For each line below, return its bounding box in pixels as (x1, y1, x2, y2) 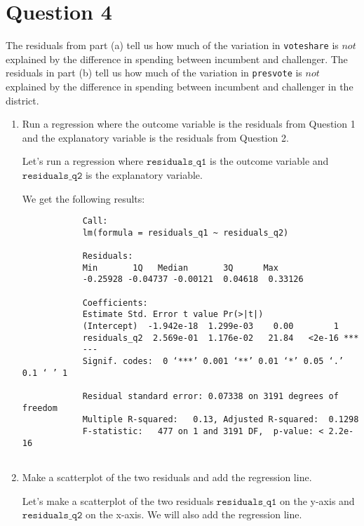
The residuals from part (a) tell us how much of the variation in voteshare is (6, 38, 339, 53)
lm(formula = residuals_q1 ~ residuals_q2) (82, 227, 289, 238)
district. (6, 93, 39, 107)
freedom (22, 403, 58, 413)
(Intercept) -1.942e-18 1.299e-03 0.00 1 (82, 321, 339, 332)
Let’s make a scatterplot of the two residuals (22, 493, 214, 508)
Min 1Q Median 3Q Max (82, 262, 278, 273)
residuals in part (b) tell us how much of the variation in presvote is (6, 65, 302, 80)
